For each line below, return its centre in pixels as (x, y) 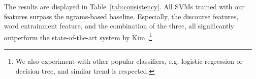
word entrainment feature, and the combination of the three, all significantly (119, 26)
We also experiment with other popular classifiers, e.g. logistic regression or (129, 61)
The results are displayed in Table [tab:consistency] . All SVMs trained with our (125, 6)
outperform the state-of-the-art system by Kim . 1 (78, 36)
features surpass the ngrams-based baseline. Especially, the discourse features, (121, 16)
